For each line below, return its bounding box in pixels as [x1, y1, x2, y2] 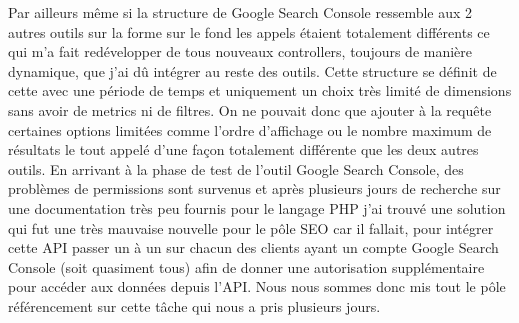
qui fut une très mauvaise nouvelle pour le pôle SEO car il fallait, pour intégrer [8, 217, 494, 238]
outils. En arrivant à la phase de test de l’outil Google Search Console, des [8, 158, 464, 179]
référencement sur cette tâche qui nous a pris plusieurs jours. [8, 295, 381, 316]
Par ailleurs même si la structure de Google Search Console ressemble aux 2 [8, 2, 473, 22]
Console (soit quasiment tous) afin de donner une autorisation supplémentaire [8, 256, 485, 277]
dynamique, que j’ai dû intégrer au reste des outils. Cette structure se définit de [8, 60, 497, 81]
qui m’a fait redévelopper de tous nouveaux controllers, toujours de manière [8, 41, 473, 62]
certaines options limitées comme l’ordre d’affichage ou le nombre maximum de [8, 119, 492, 140]
